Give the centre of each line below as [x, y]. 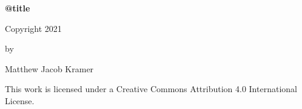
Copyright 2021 [33, 28]
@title [18, 8]
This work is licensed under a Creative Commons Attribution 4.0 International [151, 89]
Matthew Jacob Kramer [49, 68]
